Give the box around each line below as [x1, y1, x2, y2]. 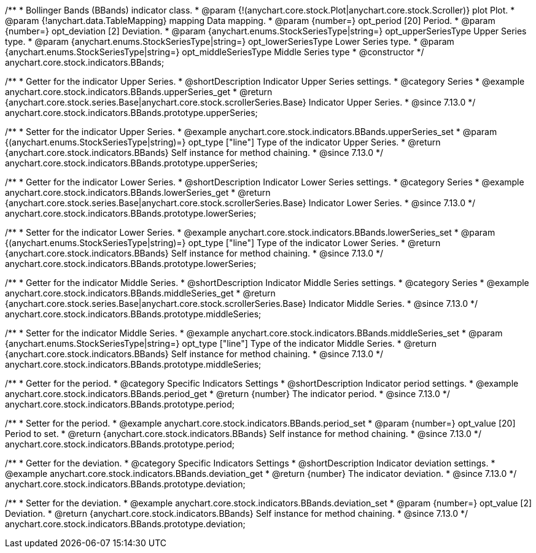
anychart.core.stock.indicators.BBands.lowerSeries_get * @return [5, 187, 271, 198]
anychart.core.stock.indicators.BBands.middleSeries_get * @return [5, 288, 276, 298]
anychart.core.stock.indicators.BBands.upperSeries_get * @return [5, 87, 273, 97]
